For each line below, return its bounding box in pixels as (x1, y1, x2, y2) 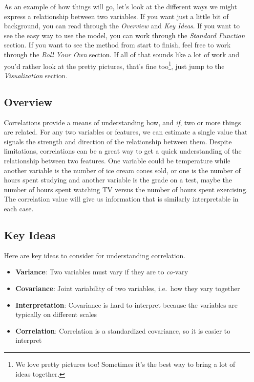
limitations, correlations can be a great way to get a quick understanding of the (4, 146, 242, 156)
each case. (4, 203, 34, 213)
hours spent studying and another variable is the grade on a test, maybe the (4, 175, 232, 185)
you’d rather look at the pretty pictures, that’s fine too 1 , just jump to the (4, 59, 225, 71)
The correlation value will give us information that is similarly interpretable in (4, 194, 239, 204)
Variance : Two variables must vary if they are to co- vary (15, 267, 188, 277)
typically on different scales (15, 309, 97, 319)
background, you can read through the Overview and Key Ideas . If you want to (4, 21, 240, 31)
